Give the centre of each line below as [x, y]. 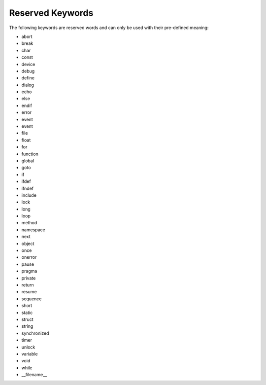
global [28, 161]
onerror [29, 257]
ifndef [28, 188]
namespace [33, 230]
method [29, 223]
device [28, 64]
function [30, 154]
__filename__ [34, 375]
